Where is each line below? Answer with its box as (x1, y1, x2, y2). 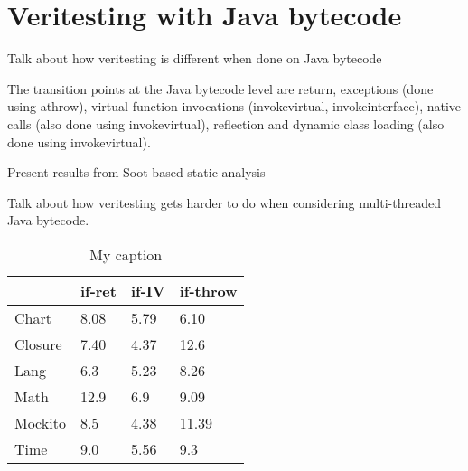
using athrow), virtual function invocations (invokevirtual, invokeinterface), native (7, 97, 462, 116)
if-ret (80, 279, 117, 301)
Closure (14, 333, 62, 354)
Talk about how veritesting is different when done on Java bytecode (7, 49, 382, 68)
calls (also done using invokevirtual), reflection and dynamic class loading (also (7, 114, 445, 133)
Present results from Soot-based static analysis (7, 163, 266, 182)
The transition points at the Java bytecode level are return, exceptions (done (7, 79, 434, 98)
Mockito (14, 411, 66, 433)
